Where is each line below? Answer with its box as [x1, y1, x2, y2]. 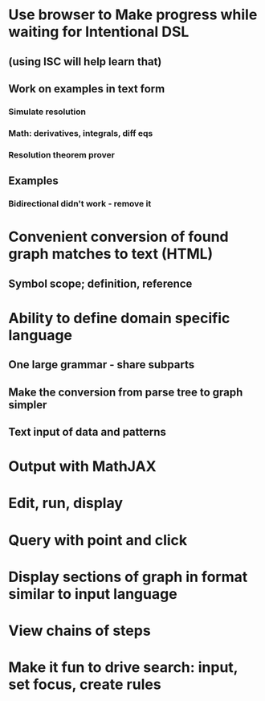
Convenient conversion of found [8, 228, 229, 246]
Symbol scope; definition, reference [8, 277, 193, 290]
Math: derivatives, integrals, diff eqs [8, 127, 153, 138]
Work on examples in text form [8, 82, 165, 96]
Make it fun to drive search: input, [8, 658, 238, 677]
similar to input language [8, 584, 178, 603]
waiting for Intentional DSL [8, 23, 190, 41]
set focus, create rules [8, 675, 162, 694]
